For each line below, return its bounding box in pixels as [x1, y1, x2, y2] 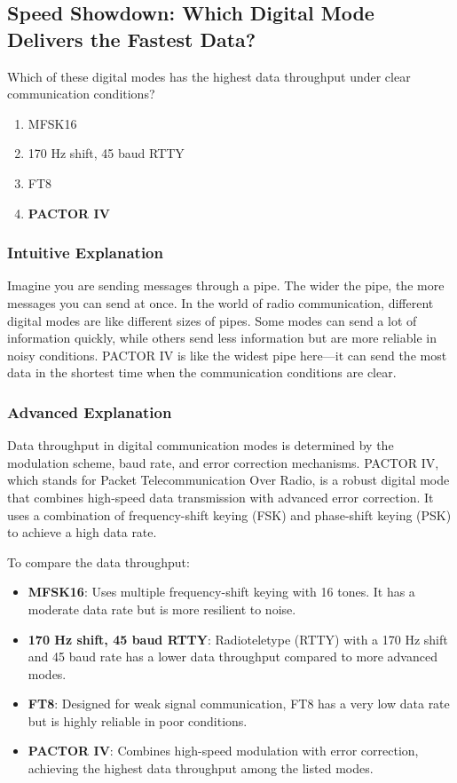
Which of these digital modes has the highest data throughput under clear [7, 67, 411, 85]
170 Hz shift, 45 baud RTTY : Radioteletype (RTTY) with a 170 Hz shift [28, 629, 448, 648]
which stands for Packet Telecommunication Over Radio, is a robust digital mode [7, 471, 450, 489]
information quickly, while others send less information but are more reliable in [7, 328, 437, 347]
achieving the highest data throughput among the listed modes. [28, 759, 374, 778]
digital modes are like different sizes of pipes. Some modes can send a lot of [7, 311, 417, 329]
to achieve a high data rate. [7, 523, 157, 542]
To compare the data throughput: [7, 552, 190, 571]
